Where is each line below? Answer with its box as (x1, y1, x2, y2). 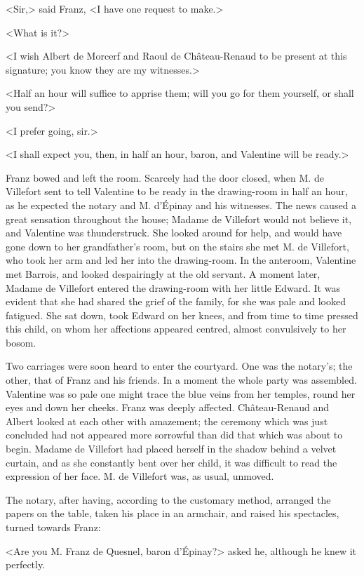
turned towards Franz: (6, 520, 101, 534)
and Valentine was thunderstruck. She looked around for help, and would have (6, 225, 342, 240)
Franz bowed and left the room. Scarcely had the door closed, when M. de (6, 170, 324, 185)
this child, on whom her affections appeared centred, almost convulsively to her (6, 321, 346, 336)
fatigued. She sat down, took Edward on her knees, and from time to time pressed (6, 307, 358, 322)
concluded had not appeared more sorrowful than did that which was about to (6, 427, 343, 442)
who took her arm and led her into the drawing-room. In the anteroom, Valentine (6, 253, 356, 267)
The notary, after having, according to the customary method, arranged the (6, 492, 331, 507)
